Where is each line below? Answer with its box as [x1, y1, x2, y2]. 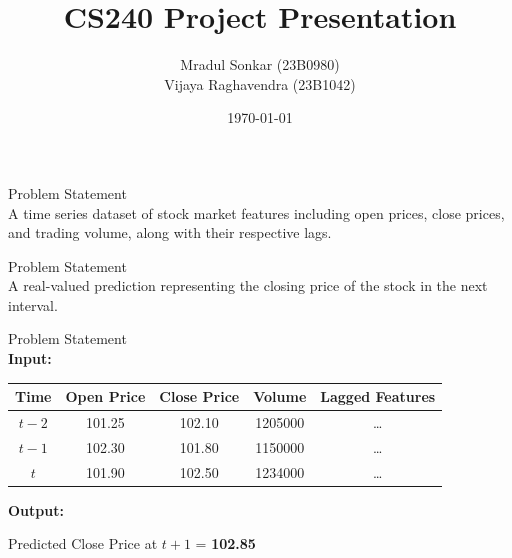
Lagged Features [320, 386, 436, 407]
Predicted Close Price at [8, 533, 158, 554]
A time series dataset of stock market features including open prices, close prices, [8, 202, 505, 223]
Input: [8, 348, 52, 369]
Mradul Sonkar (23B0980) [180, 54, 340, 75]
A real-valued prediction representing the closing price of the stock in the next [8, 275, 488, 296]
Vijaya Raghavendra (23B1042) [164, 73, 356, 94]
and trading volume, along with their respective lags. [8, 222, 332, 243]
